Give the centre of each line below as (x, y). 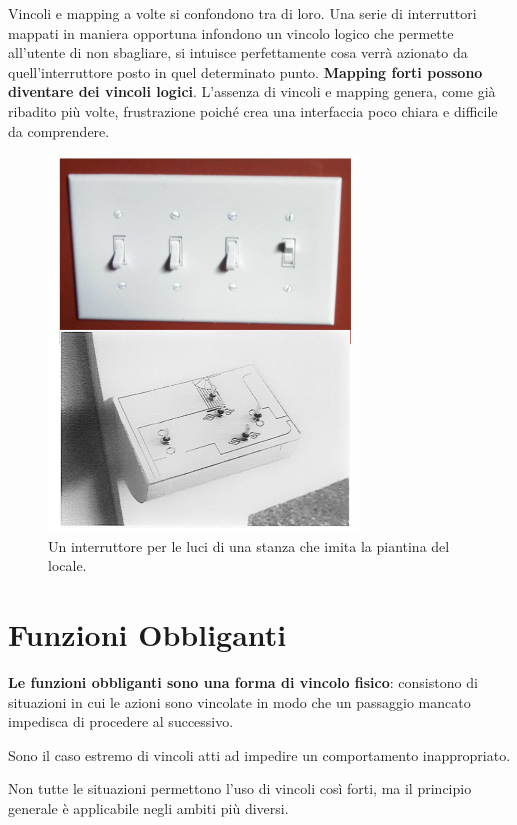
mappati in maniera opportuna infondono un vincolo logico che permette (231, 32)
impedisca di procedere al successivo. (121, 721)
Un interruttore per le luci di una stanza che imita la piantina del (249, 545)
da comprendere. (59, 130)
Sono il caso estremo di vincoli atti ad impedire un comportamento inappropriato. (259, 754)
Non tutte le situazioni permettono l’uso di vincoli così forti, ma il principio (240, 788)
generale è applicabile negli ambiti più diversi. (148, 808)
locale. (67, 565)
